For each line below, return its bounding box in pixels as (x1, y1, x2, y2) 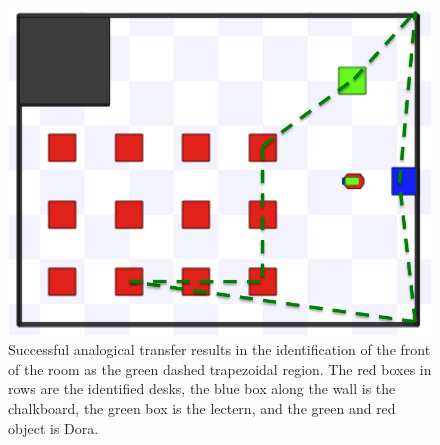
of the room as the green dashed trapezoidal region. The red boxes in (8, 358, 432, 379)
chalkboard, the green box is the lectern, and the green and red (8, 398, 396, 418)
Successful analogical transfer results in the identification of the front (8, 339, 431, 360)
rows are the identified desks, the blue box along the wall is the (8, 378, 396, 399)
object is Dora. (8, 417, 99, 438)
